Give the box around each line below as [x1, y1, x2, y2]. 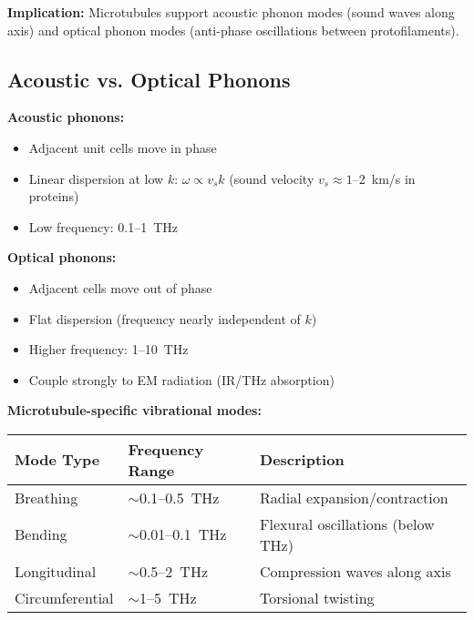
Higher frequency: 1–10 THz [28, 340, 189, 359]
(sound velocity [229, 168, 314, 188]
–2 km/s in [352, 168, 416, 188]
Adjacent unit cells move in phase [28, 137, 217, 157]
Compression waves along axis [260, 560, 451, 582]
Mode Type [15, 449, 100, 471]
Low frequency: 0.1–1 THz [28, 217, 178, 236]
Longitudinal [15, 560, 97, 582]
